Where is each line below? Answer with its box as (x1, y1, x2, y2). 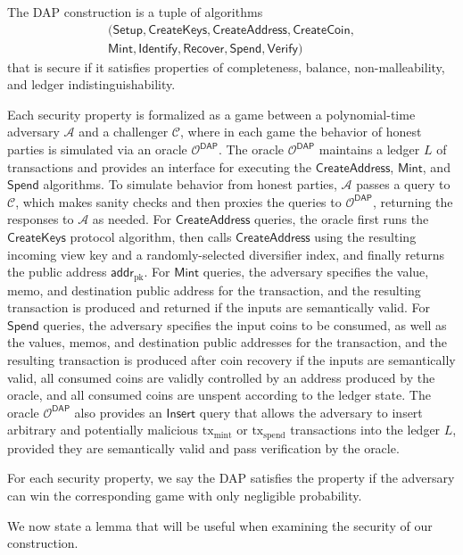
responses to (7, 210, 74, 228)
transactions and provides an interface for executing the (7, 157, 312, 176)
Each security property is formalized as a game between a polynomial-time (7, 104, 416, 123)
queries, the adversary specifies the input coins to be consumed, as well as (43, 315, 447, 334)
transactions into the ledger (290, 420, 441, 439)
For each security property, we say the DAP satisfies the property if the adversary (7, 468, 455, 487)
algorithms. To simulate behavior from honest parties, (43, 175, 337, 194)
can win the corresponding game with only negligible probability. (7, 486, 362, 505)
